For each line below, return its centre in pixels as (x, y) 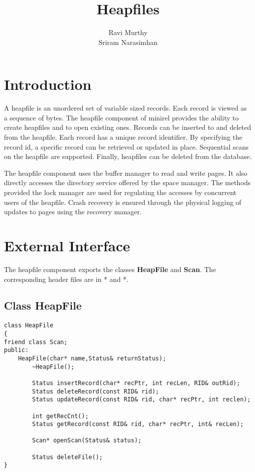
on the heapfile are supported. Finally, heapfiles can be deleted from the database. (128, 156)
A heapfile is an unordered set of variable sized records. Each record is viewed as (126, 108)
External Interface (67, 245)
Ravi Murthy (128, 32)
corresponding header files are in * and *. (66, 279)
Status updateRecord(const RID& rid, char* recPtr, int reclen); (142, 400)
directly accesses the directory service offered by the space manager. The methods (127, 182)
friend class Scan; (36, 342)
